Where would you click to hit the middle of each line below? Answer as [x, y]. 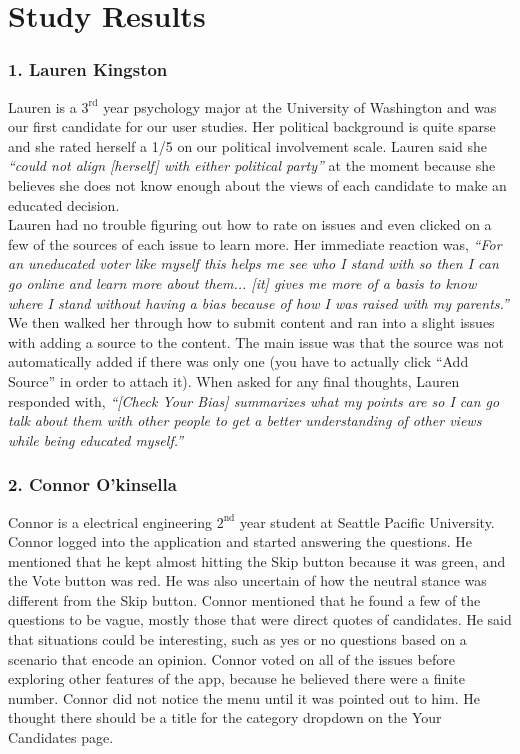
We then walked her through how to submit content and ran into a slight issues [251, 322]
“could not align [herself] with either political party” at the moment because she [252, 165]
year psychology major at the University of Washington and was [300, 106]
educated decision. [64, 204]
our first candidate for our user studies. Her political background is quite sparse [252, 126]
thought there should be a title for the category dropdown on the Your [225, 717]
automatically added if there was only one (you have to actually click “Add [238, 361]
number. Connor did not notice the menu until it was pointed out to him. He [244, 697]
